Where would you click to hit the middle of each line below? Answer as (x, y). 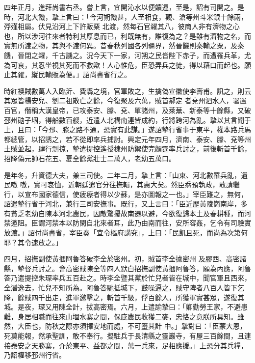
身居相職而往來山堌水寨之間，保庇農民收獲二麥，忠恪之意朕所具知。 (127, 316)
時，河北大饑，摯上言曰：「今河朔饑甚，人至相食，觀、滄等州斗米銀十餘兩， (126, 16)
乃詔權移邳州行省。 (35, 355)
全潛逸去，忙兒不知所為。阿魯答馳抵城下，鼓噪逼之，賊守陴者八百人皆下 (121, 288)
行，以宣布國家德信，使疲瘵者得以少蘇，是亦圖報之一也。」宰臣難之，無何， (126, 194)
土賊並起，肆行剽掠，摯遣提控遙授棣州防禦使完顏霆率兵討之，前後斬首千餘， (127, 149)
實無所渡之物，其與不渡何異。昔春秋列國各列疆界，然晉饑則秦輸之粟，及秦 (124, 45)
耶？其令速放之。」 (33, 242)
